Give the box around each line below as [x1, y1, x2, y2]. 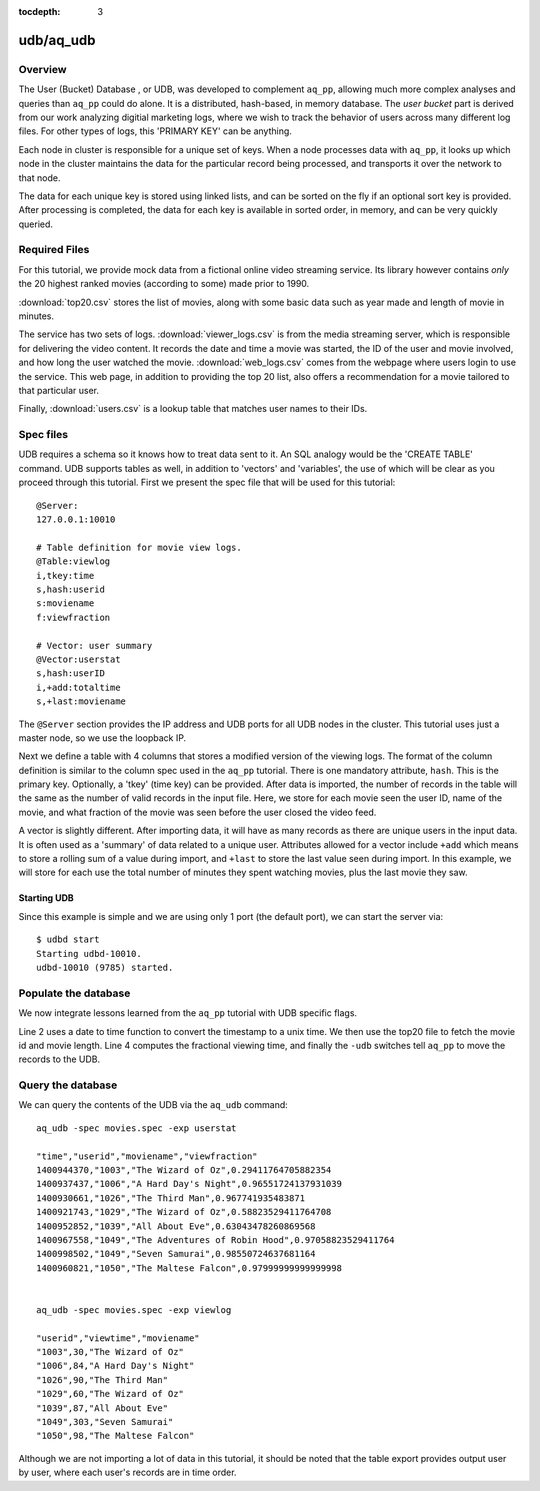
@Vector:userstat [36, 653, 121, 665]
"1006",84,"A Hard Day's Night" [36, 1360, 195, 1372]
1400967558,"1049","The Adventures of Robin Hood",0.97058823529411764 [36, 1234, 395, 1245]
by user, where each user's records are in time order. [18, 1466, 237, 1479]
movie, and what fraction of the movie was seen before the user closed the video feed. [18, 806, 377, 818]
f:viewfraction [36, 611, 111, 623]
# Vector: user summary [36, 640, 153, 651]
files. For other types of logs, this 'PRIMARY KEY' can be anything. [18, 125, 292, 137]
